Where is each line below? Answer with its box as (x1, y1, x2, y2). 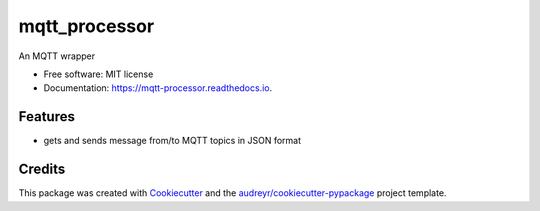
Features (18, 108, 75, 125)
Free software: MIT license (43, 68, 154, 80)
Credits (18, 161, 66, 178)
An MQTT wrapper (18, 50, 95, 62)
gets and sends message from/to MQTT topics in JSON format (43, 135, 302, 147)
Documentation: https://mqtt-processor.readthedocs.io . (43, 82, 273, 94)
